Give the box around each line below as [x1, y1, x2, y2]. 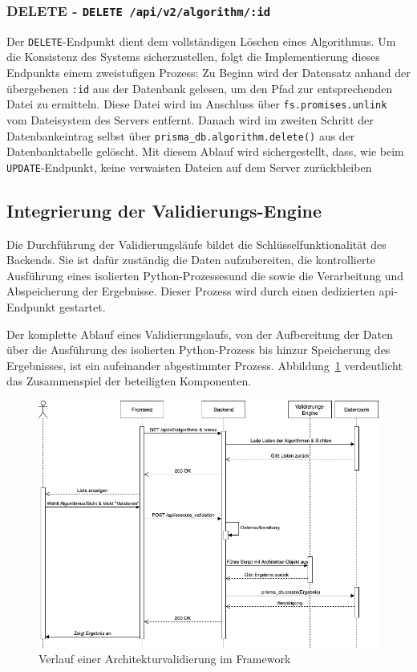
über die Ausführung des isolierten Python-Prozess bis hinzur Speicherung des [6, 341, 391, 358]
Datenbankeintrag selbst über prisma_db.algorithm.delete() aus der [6, 127, 355, 144]
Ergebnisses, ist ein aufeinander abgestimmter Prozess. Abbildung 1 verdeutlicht [6, 356, 403, 373]
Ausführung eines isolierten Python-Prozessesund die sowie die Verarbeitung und [6, 267, 404, 283]
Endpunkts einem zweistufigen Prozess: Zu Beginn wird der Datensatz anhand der [6, 64, 411, 81]
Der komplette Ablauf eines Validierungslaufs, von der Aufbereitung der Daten [6, 325, 393, 342]
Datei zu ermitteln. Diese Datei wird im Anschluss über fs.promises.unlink [6, 96, 387, 112]
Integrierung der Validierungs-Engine [6, 198, 322, 222]
